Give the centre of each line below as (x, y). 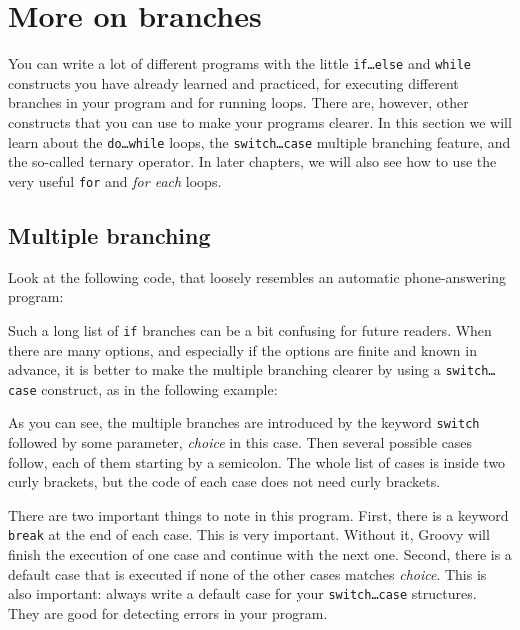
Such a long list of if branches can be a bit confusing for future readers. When (250, 329)
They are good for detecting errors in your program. (168, 612)
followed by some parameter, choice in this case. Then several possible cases (240, 442)
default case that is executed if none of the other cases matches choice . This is (247, 573)
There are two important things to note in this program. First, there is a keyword (258, 514)
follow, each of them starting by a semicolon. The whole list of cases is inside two (257, 461)
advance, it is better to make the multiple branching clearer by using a (224, 369)
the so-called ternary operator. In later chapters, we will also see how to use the (252, 161)
